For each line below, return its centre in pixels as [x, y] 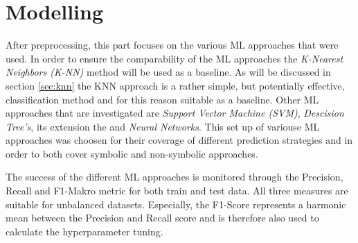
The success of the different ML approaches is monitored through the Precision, [174, 177]
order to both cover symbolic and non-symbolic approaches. [132, 153]
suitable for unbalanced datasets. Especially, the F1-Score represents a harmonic [176, 204]
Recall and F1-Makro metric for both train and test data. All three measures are [177, 191]
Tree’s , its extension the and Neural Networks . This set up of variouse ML [163, 126]
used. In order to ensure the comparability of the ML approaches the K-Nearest [174, 58]
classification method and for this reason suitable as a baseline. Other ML [162, 99]
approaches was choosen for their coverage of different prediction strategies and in [179, 140]
